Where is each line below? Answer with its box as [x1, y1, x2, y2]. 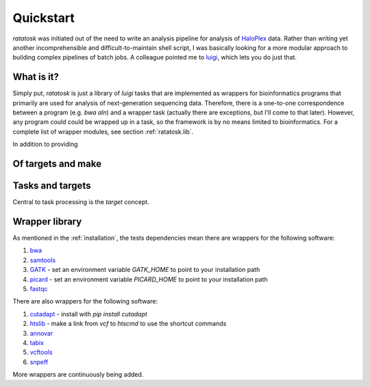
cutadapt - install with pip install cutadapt [29, 310, 147, 318]
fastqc [29, 284, 48, 292]
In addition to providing [12, 140, 78, 149]
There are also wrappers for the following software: [12, 297, 158, 305]
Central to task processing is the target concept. [12, 198, 150, 206]
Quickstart [12, 10, 75, 25]
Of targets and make [12, 158, 102, 169]
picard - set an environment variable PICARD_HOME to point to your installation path [29, 275, 269, 284]
